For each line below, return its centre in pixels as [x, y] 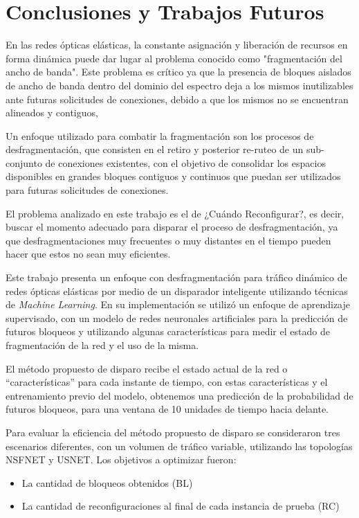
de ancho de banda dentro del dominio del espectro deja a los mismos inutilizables [179, 85]
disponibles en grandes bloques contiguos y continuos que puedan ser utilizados [173, 176]
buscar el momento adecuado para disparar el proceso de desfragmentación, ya [172, 227]
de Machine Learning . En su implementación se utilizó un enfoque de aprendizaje [178, 304]
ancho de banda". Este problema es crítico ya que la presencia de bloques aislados [178, 72]
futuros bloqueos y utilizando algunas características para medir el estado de [168, 331]
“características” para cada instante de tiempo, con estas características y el [167, 382]
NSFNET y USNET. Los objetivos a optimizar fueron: [121, 459]
